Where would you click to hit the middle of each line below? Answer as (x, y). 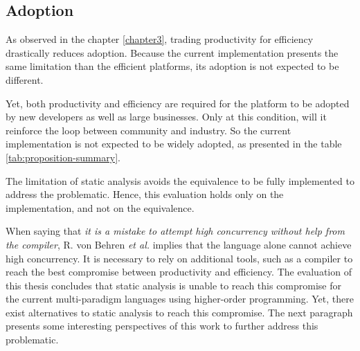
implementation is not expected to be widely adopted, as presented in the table (174, 144)
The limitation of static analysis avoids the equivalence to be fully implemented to (180, 180)
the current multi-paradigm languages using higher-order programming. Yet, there (180, 299)
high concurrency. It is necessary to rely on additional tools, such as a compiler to (179, 258)
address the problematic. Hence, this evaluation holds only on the (145, 194)
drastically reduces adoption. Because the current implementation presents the (172, 52)
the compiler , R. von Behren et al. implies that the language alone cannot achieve (179, 244)
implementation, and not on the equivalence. (100, 207)
